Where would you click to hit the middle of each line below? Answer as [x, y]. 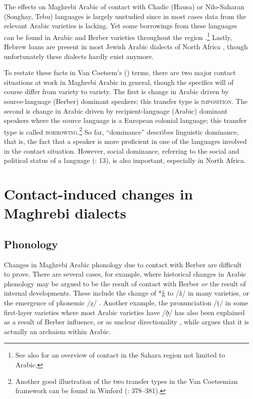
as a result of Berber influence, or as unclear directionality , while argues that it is [126, 322]
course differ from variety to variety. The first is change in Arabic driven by [117, 91]
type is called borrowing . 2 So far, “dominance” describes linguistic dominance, [121, 131]
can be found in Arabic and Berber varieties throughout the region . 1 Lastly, [118, 36]
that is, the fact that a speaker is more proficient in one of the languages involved [126, 141]
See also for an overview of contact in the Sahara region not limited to [120, 355]
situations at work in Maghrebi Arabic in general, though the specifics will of [119, 82]
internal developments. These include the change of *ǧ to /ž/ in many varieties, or [126, 293]
